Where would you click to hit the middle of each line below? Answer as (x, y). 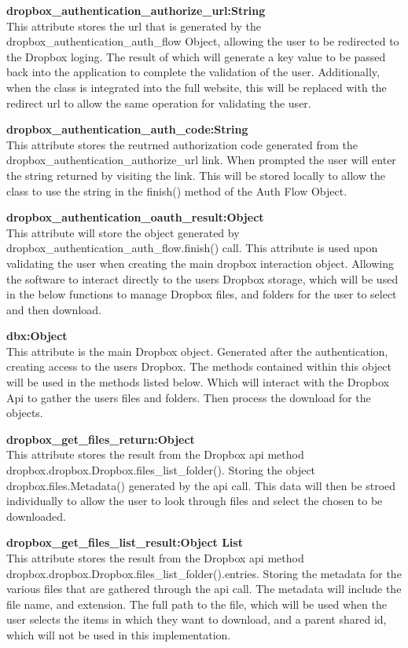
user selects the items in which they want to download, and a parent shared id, (197, 619)
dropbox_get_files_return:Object (101, 439)
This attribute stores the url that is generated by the (134, 26)
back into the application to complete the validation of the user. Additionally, (193, 72)
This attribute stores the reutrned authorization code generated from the (182, 144)
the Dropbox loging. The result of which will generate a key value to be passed (196, 56)
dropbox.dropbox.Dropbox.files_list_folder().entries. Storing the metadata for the (204, 573)
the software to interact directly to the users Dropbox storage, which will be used (202, 278)
